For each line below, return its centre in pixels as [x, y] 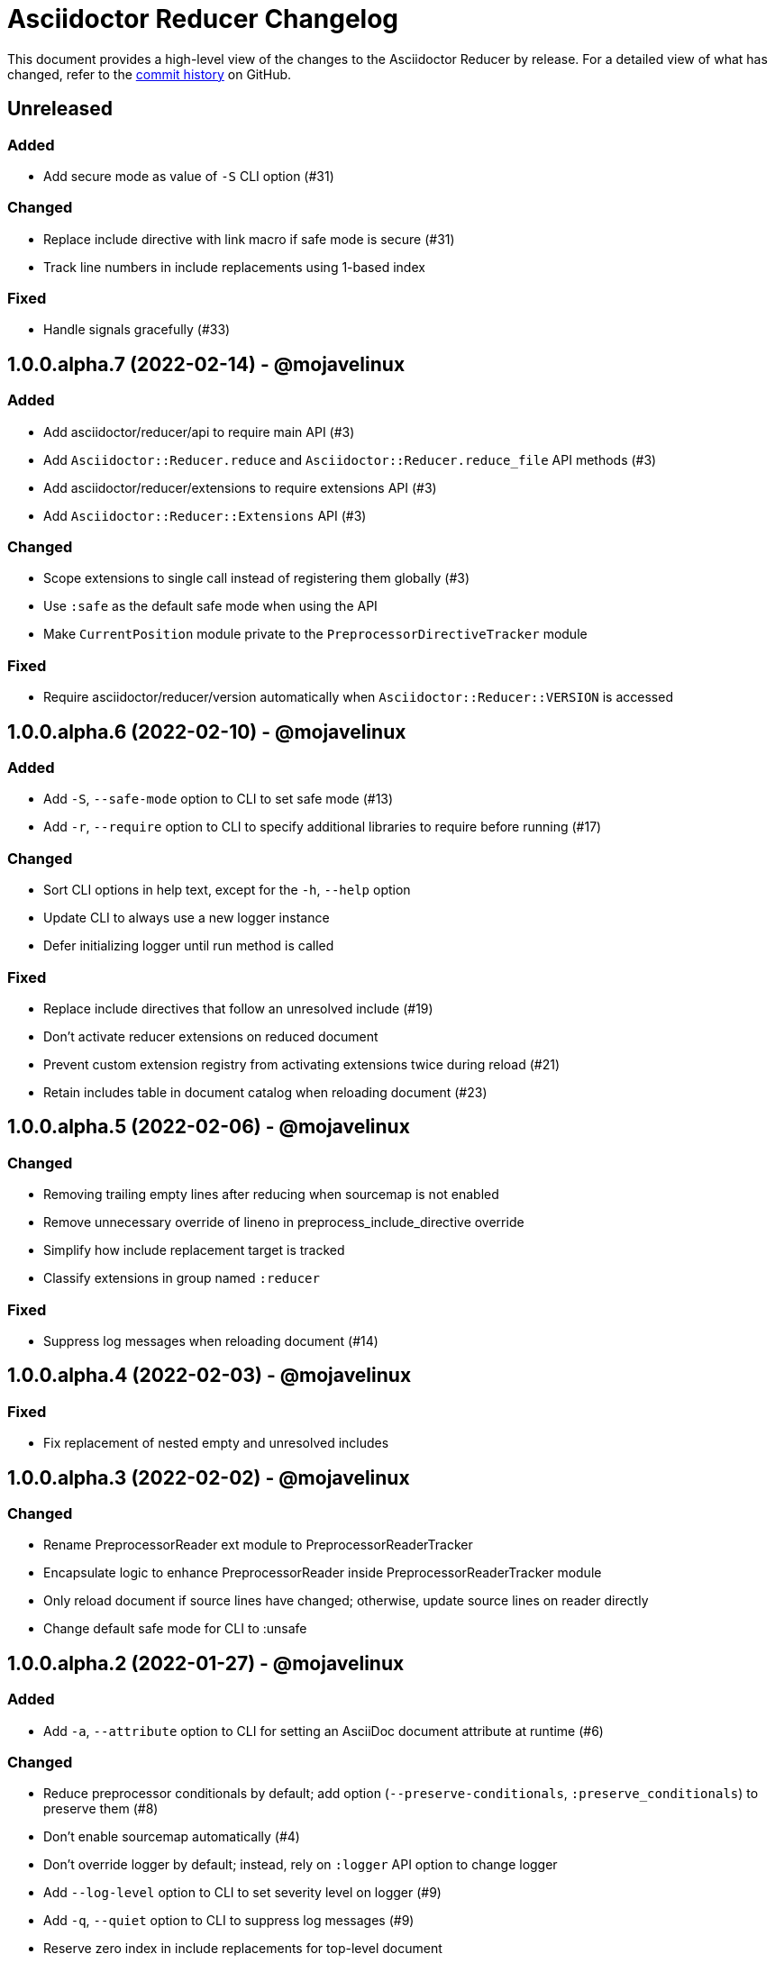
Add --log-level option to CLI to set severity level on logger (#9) [242, 1893]
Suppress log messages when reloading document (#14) [211, 1340]
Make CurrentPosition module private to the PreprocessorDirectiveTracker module [315, 634]
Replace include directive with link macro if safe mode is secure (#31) [249, 239]
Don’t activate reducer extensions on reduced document [211, 1036]
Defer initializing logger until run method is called [189, 946]
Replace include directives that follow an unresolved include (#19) [238, 1008]
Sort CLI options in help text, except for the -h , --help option [227, 890]
